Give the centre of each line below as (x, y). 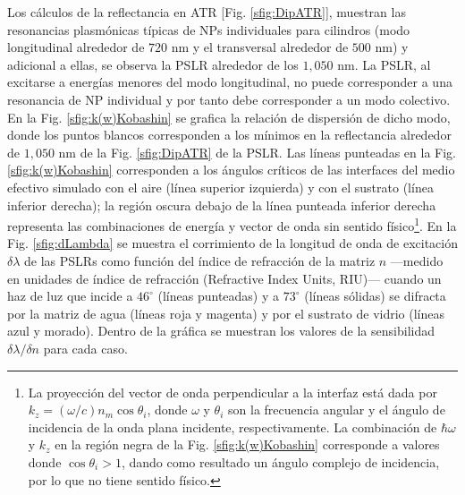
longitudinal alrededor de (76, 47)
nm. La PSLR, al (384, 64)
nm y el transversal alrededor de (260, 47)
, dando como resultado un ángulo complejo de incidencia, (280, 461)
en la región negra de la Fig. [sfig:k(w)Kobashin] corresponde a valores (247, 444)
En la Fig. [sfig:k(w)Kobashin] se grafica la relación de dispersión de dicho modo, (229, 117)
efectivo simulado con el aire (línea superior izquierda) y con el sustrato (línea (220, 187)
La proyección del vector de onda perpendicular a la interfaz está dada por (232, 392)
